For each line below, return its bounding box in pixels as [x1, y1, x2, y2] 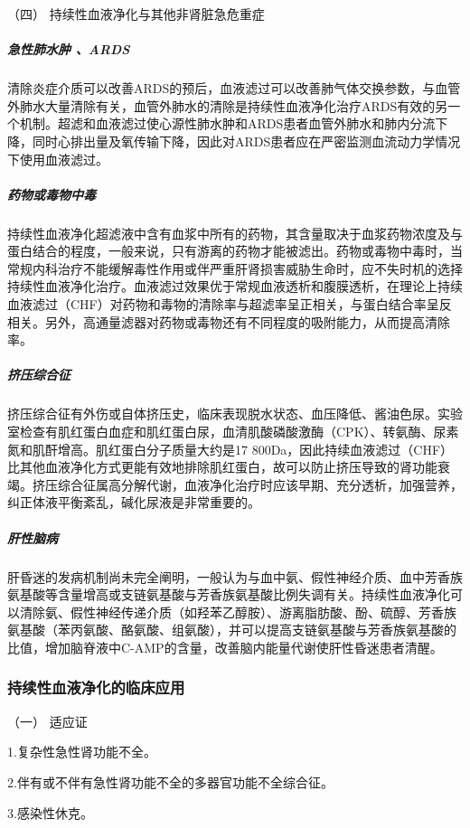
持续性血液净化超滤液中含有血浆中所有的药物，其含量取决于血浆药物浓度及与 [7, 223, 463, 242]
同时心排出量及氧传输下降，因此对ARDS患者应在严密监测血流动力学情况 [32, 131, 461, 150]
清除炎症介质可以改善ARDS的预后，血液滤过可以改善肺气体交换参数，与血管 [7, 79, 461, 98]
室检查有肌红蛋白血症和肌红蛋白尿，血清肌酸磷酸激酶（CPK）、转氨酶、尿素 [7, 422, 459, 440]
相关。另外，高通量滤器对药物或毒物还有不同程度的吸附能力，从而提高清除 [7, 312, 450, 331]
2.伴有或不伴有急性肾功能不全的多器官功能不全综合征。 [7, 772, 334, 791]
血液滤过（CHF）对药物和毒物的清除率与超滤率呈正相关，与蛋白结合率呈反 [7, 295, 452, 314]
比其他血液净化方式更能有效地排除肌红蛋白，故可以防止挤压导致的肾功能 [7, 457, 437, 476]
